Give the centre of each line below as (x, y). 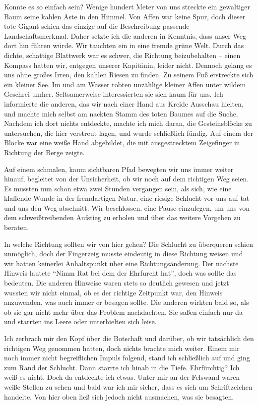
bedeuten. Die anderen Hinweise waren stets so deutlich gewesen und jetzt (117, 283)
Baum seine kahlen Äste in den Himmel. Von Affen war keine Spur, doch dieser (125, 16)
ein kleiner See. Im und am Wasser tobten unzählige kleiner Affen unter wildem (125, 84)
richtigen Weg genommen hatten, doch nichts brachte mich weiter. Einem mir (122, 348)
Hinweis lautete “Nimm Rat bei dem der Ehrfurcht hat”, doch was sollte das (120, 273)
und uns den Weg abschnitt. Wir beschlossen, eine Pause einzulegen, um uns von (127, 207)
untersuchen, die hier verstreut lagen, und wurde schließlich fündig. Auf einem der (129, 133)
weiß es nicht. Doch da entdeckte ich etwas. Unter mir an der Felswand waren (122, 377)
